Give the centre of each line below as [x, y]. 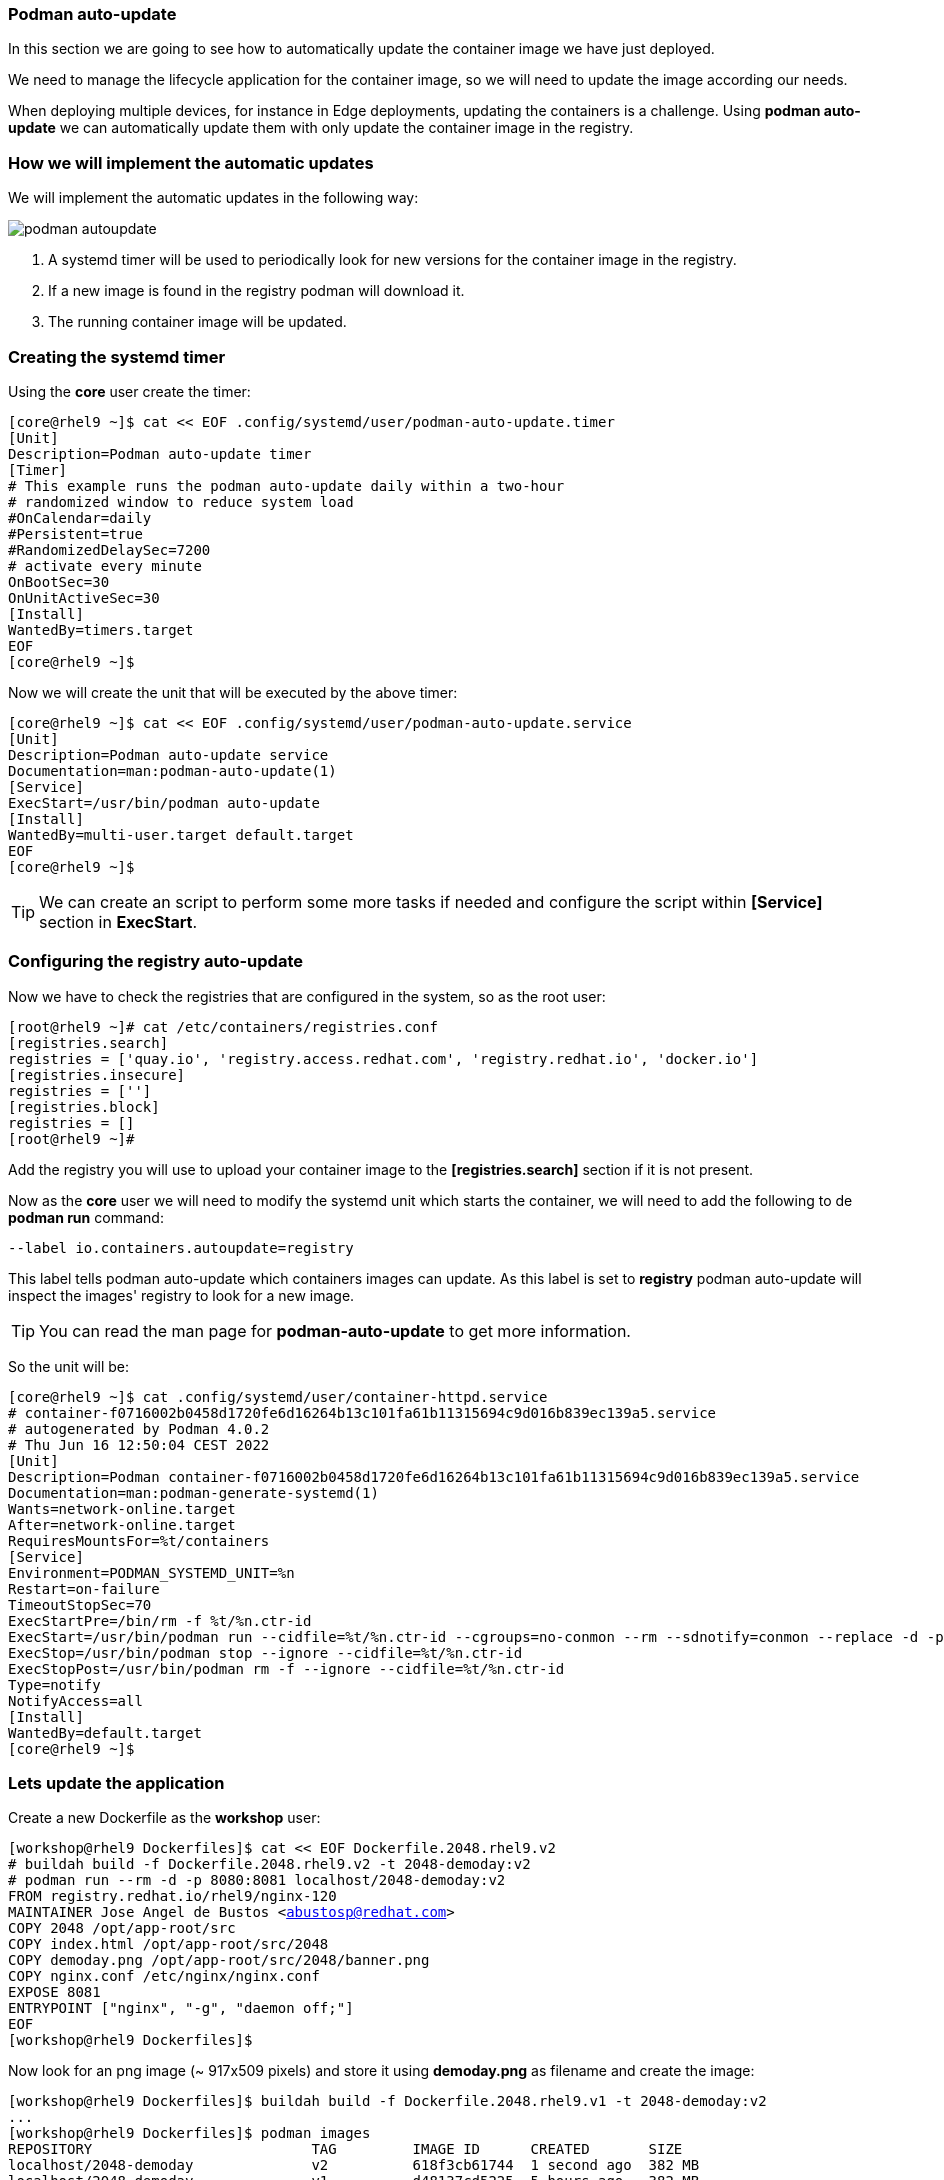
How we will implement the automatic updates [191, 162]
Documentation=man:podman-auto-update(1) [172, 770]
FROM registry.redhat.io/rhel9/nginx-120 [172, 1896]
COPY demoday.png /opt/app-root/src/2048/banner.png [219, 1960]
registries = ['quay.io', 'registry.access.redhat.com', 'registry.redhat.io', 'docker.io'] [383, 1058]
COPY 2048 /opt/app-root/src [122, 1928]
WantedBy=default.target [105, 1732]
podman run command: [86, 1217]
